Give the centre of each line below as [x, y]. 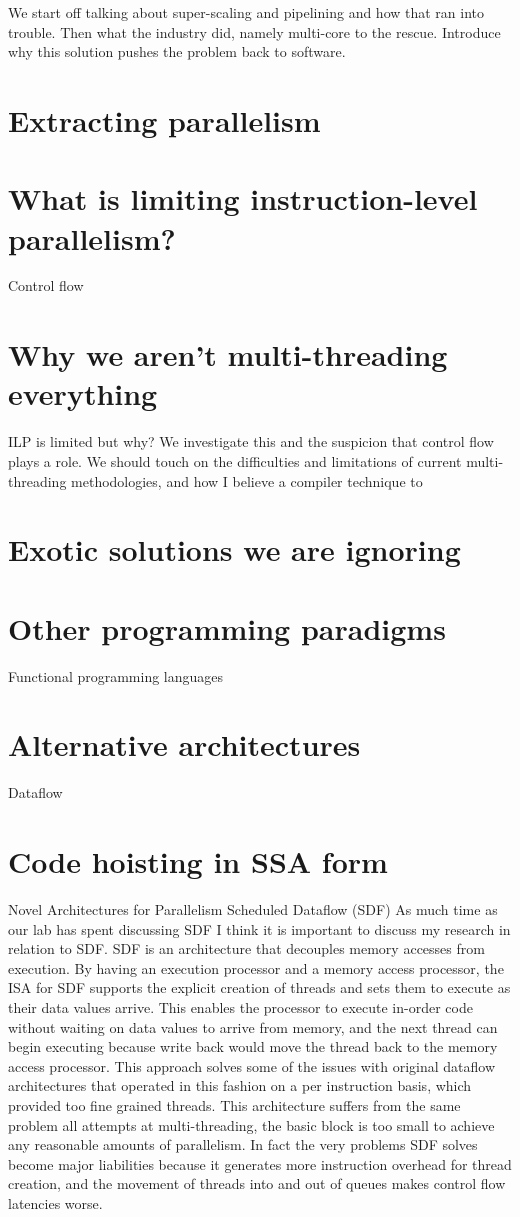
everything [83, 393]
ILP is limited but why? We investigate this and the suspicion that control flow [251, 441]
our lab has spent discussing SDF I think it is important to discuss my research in [259, 928]
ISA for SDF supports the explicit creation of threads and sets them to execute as [259, 987]
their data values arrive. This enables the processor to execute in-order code [240, 1007]
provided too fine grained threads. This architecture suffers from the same [234, 1105]
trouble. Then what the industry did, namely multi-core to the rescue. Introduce [254, 31]
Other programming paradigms [227, 627]
